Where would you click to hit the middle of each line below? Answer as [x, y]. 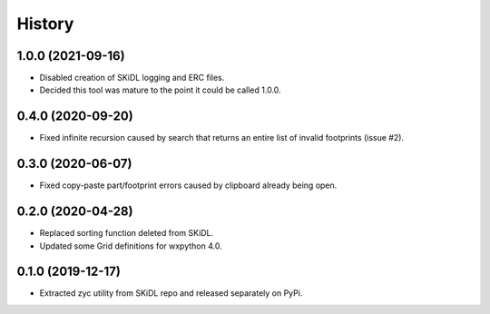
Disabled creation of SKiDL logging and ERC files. [132, 78]
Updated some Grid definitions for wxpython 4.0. [131, 246]
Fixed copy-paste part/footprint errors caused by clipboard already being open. [188, 185]
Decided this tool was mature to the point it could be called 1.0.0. [160, 90]
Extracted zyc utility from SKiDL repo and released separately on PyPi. [171, 293]
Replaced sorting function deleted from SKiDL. [127, 233]
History [45, 24]
